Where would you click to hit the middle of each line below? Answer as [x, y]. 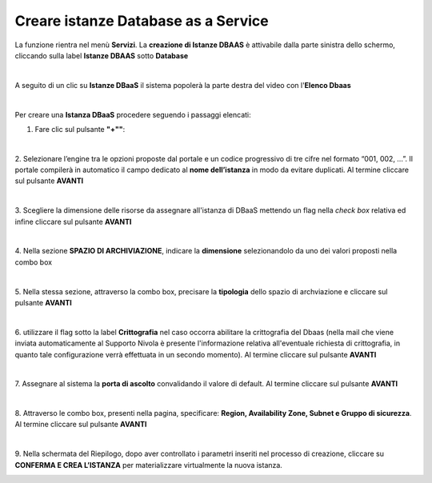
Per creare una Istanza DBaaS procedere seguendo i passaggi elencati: [133, 114]
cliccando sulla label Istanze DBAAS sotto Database [102, 55]
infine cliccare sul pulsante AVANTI [73, 222]
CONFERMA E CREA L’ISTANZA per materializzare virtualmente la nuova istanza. [149, 465]
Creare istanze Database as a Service [142, 21]
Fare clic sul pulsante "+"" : [80, 129]
